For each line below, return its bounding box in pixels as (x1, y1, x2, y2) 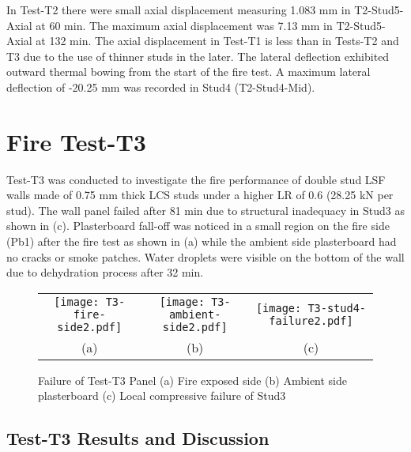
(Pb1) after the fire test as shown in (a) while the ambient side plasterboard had (6, 233, 397, 250)
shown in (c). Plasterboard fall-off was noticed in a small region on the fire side (6, 217, 390, 234)
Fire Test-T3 (6, 125, 146, 157)
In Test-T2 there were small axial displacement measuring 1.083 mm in (6, 2, 351, 17)
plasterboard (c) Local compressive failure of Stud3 (38, 387, 286, 404)
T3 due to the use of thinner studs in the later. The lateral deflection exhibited (6, 47, 390, 64)
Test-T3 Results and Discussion (6, 426, 270, 450)
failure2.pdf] (269, 314, 353, 327)
